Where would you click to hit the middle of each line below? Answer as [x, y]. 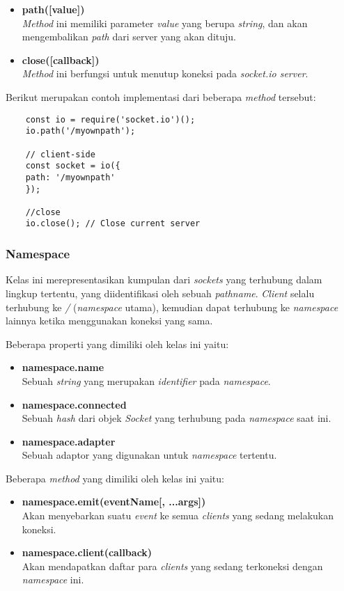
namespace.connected [74, 404]
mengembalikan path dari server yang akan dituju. [129, 37]
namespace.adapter [69, 441]
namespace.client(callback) [87, 552]
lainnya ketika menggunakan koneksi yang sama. [109, 321]
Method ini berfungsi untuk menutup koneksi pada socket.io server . [165, 73]
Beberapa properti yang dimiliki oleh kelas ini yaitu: [117, 344]
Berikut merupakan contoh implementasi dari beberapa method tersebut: [161, 96]
